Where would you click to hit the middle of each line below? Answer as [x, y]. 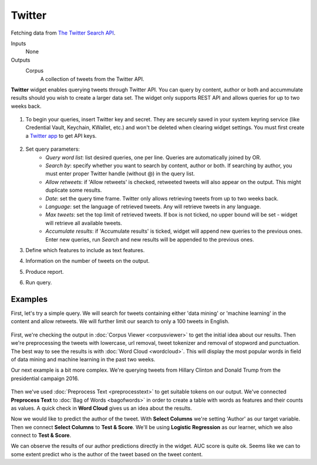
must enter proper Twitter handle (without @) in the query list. [120, 174]
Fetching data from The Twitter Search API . [63, 33]
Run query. [39, 283]
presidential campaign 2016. [45, 378]
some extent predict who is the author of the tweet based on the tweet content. [107, 454]
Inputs [18, 43]
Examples [29, 299]
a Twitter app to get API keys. [61, 135]
